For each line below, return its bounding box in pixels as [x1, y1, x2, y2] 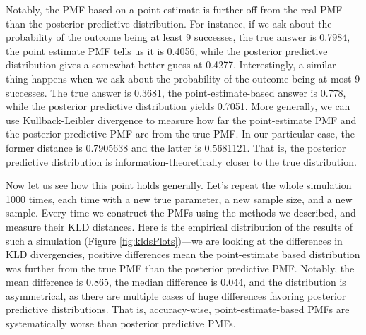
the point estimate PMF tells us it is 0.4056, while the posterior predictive [6, 43, 328, 58]
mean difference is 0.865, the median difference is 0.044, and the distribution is [6, 274, 346, 289]
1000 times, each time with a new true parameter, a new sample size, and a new [6, 191, 353, 206]
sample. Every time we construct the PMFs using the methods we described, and [6, 205, 356, 220]
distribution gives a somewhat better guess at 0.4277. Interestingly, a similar [6, 57, 336, 72]
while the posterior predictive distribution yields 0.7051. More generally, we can [6, 99, 350, 114]
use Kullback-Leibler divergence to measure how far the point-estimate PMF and [6, 112, 357, 127]
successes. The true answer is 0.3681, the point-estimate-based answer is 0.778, [6, 85, 346, 99]
